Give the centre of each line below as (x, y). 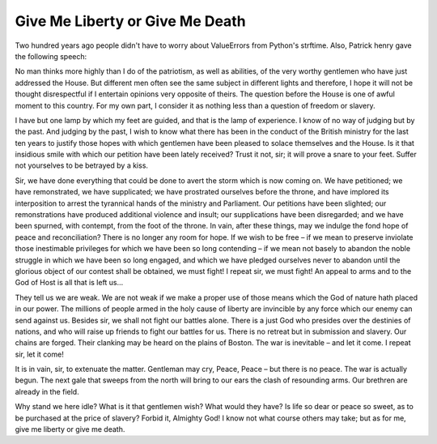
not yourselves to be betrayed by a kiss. (82, 165)
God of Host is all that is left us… (69, 283)
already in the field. (47, 391)
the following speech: (51, 56)
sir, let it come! (39, 354)
